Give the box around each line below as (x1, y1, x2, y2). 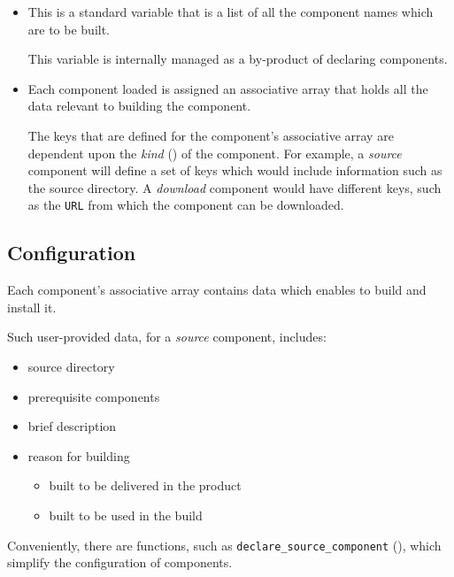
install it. (7, 297, 57, 316)
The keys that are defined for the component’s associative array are (27, 126, 394, 144)
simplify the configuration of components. (7, 553, 233, 572)
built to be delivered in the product (49, 476, 242, 495)
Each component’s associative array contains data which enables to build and (7, 281, 427, 299)
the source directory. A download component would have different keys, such (27, 178, 442, 196)
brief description (27, 417, 117, 435)
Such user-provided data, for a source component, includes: (7, 327, 327, 346)
